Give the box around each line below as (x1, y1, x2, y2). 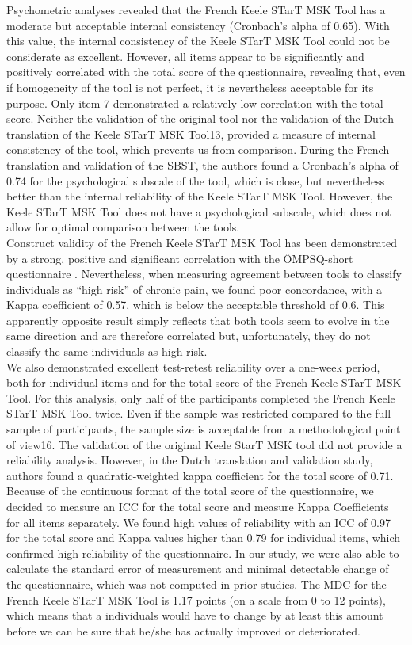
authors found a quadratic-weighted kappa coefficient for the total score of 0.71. (6, 467, 394, 483)
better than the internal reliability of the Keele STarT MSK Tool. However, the (6, 188, 393, 204)
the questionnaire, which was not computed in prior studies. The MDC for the (6, 575, 387, 592)
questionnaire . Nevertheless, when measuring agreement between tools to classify (6, 265, 402, 282)
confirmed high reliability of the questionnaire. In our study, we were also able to (6, 544, 399, 561)
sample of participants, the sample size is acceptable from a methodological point (6, 421, 401, 437)
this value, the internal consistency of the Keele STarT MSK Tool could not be (6, 32, 390, 49)
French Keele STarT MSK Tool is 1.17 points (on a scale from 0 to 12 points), (6, 591, 386, 608)
